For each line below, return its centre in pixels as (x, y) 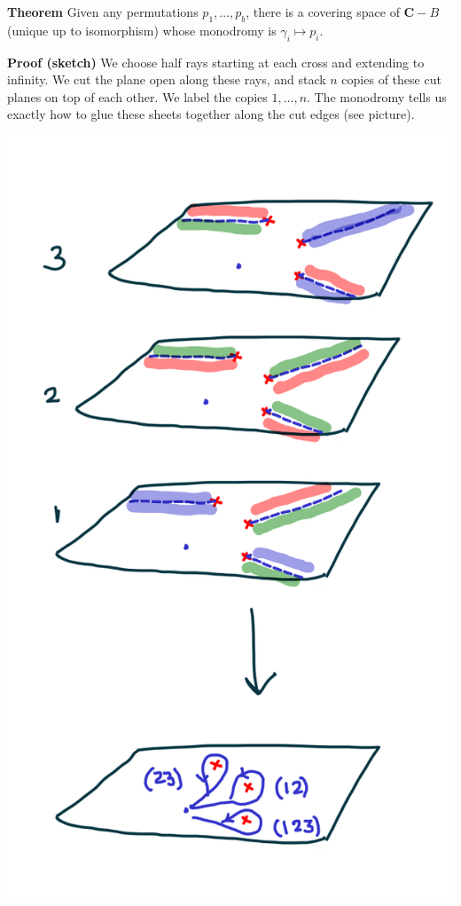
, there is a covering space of (323, 12)
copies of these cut (391, 79)
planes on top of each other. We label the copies (137, 96)
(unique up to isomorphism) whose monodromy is (142, 30)
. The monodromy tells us (377, 96)
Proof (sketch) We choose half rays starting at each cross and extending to (216, 62)
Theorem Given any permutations (103, 12)
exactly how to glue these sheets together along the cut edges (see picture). (211, 114)
